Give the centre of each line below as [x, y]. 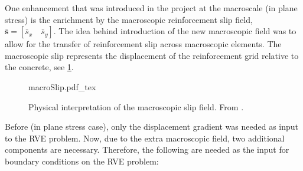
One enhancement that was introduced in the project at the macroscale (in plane [151, 8]
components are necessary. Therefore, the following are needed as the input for [147, 149]
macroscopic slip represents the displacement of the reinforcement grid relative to [152, 55]
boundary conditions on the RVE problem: [82, 161]
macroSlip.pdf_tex [62, 86]
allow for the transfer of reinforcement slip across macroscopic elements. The [143, 44]
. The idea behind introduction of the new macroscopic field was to [175, 31]
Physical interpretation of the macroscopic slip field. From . [136, 106]
